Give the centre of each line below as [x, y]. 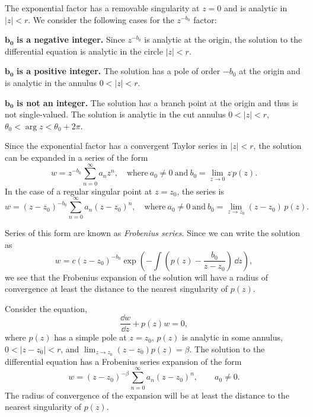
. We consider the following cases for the [101, 19]
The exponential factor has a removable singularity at [102, 8]
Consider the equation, [46, 308]
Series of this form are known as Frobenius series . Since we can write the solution [153, 233]
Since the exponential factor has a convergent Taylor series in [116, 146]
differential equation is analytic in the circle [84, 51]
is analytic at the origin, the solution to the [223, 39]
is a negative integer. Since [71, 39]
